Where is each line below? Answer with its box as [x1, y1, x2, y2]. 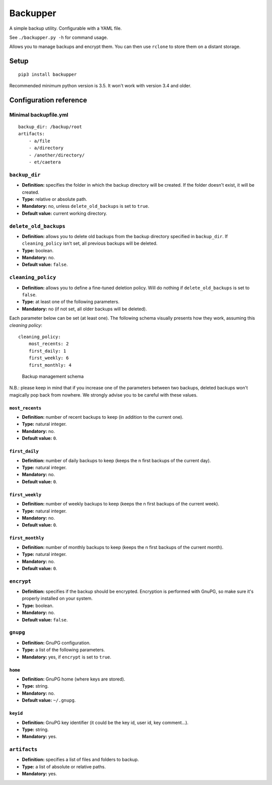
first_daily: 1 [28, 348, 66, 354]
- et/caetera [28, 159, 61, 165]
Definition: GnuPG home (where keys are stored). [22, 676, 125, 682]
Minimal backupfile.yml [9, 111, 69, 118]
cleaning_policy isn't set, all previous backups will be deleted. [22, 240, 158, 247]
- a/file [28, 138, 50, 144]
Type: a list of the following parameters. [22, 647, 105, 653]
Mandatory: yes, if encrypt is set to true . [22, 654, 112, 660]
